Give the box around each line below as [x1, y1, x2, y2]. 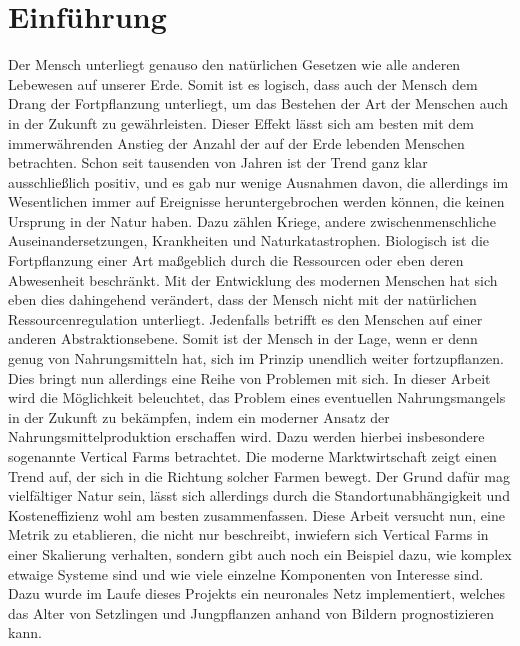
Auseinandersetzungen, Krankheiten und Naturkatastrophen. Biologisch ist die [8, 230, 490, 251]
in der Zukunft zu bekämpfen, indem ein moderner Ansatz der [8, 406, 390, 427]
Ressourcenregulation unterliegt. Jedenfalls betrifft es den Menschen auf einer [8, 308, 483, 329]
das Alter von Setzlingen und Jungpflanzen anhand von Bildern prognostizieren [8, 602, 495, 623]
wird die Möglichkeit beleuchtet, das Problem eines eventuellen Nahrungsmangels [8, 387, 506, 408]
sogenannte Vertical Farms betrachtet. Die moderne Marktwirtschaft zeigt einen [8, 446, 497, 466]
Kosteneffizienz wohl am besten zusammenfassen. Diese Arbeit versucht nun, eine [8, 504, 505, 525]
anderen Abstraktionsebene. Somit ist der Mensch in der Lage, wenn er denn [8, 328, 478, 349]
